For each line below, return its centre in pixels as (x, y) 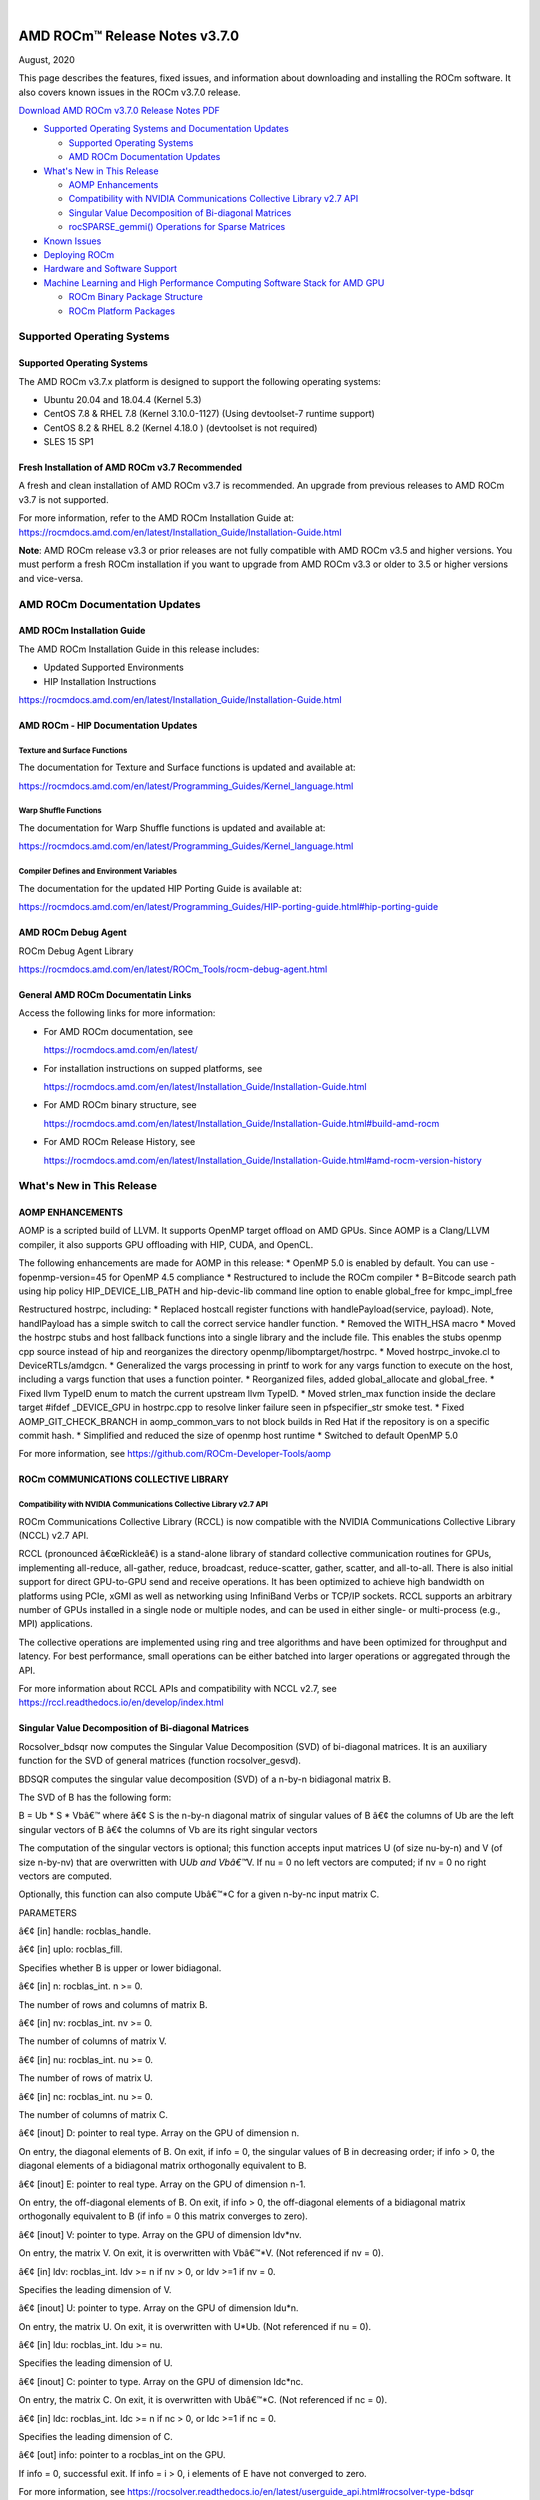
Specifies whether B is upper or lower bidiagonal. (120, 1967)
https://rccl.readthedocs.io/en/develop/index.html (121, 1702)
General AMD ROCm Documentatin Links (105, 994)
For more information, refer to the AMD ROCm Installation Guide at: (156, 518)
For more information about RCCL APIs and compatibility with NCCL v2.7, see (177, 1688)
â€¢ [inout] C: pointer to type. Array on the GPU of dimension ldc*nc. (161, 2381)
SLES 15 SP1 (68, 442)
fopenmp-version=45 (62, 1277)
